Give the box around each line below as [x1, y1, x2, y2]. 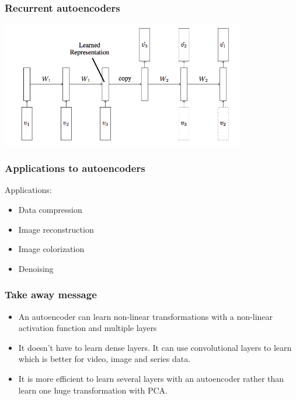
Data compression [18, 204, 82, 216]
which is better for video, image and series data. [18, 353, 191, 365]
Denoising [18, 262, 54, 274]
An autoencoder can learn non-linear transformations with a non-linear [18, 310, 273, 322]
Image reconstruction [18, 223, 94, 235]
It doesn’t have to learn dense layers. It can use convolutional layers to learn [18, 341, 292, 353]
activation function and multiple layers [18, 322, 157, 334]
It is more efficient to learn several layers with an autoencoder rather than [18, 373, 284, 384]
